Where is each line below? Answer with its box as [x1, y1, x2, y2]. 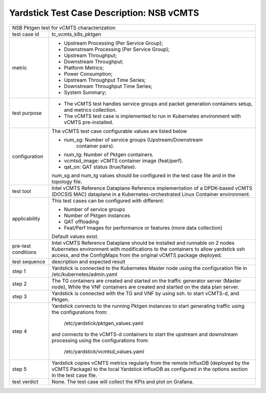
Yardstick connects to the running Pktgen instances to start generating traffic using [51, 302, 245, 309]
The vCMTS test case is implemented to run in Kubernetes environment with [64, 112, 241, 119]
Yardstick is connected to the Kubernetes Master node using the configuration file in [51, 264, 247, 271]
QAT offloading [64, 218, 99, 225]
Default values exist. [51, 233, 99, 240]
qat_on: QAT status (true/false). [64, 163, 136, 170]
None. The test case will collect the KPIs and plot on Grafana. [51, 378, 194, 385]
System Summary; [64, 89, 107, 96]
